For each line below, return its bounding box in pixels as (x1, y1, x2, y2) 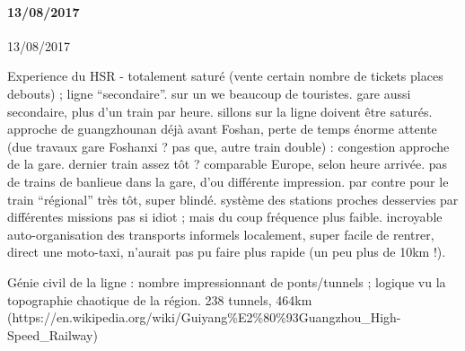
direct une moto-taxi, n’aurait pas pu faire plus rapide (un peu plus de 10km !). (7, 242, 446, 261)
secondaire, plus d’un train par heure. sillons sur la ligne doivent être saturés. (7, 101, 433, 120)
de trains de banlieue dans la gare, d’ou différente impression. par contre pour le (7, 171, 449, 190)
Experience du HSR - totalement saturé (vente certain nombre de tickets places (7, 66, 443, 85)
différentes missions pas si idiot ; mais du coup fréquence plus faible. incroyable (7, 207, 443, 226)
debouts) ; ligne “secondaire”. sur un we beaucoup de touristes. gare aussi (7, 83, 411, 102)
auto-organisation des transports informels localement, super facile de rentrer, (7, 224, 434, 243)
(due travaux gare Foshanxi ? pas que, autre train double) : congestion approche (7, 136, 450, 155)
